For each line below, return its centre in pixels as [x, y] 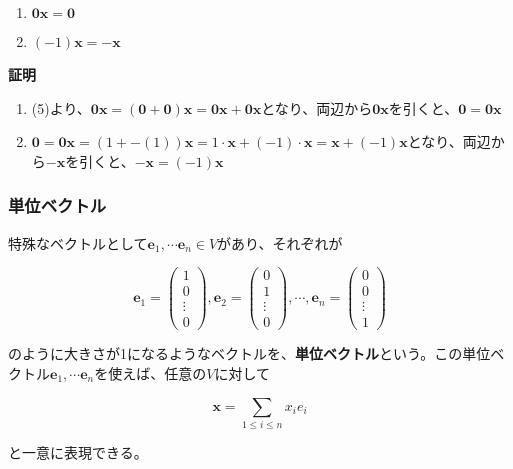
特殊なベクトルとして [78, 242]
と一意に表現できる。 [78, 451]
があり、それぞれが [280, 242]
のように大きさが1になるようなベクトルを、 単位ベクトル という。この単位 [249, 353]
